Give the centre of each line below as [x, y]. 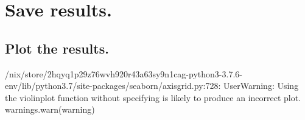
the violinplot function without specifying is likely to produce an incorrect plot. [153, 97]
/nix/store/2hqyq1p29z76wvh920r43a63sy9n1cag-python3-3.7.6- [124, 73]
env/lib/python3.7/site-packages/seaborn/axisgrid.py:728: [113, 86]
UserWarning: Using [261, 86]
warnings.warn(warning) [50, 109]
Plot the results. [57, 48]
